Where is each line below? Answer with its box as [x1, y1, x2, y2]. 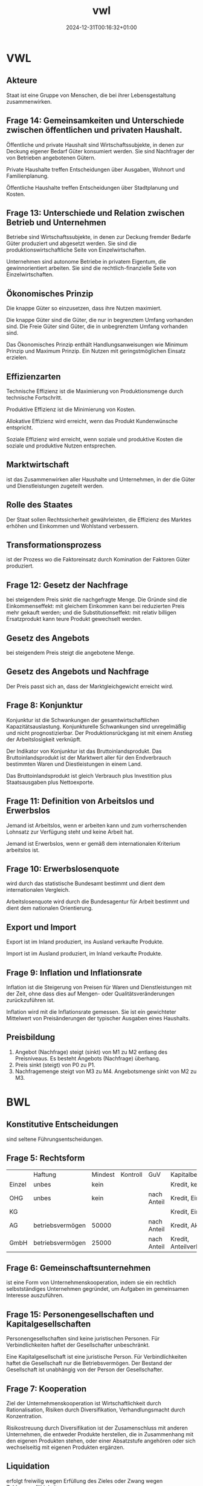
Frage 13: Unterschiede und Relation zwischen [6, 207, 185, 218]
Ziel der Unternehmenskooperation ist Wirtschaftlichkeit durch [6, 1400, 161, 1407]
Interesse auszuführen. [6, 1292, 64, 1299]
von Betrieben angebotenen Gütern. [6, 154, 96, 161]
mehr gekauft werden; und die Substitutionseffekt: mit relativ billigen [6, 609, 176, 616]
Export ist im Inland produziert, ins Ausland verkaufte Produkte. [6, 938, 164, 946]
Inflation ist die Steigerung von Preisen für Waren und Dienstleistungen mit [6, 983, 192, 991]
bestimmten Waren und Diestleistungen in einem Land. [6, 760, 143, 768]
